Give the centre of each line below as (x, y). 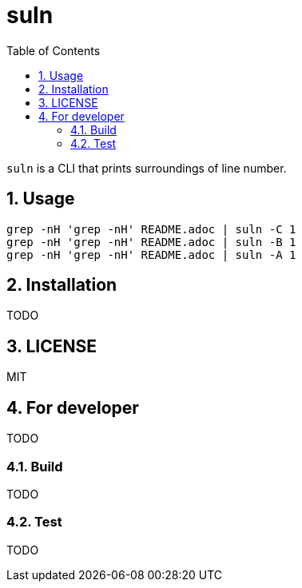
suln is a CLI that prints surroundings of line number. (147, 168)
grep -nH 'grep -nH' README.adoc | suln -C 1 (151, 229)
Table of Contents (54, 50)
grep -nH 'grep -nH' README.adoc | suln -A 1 (151, 254)
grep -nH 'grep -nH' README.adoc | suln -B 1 (151, 242)
